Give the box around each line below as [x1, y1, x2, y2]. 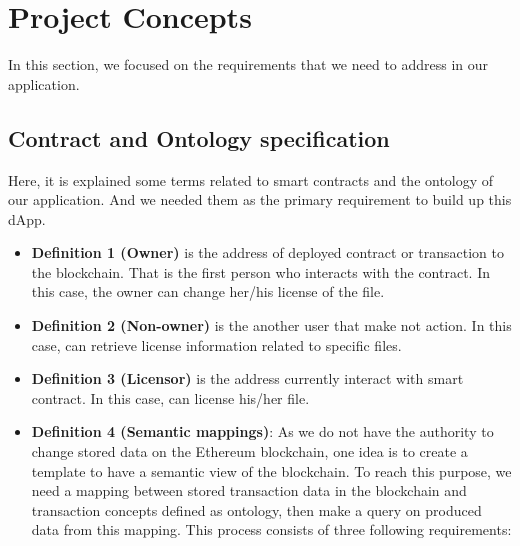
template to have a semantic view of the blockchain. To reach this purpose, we [31, 460, 512, 481]
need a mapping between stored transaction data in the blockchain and [31, 480, 467, 501]
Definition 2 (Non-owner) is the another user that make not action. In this [31, 315, 512, 336]
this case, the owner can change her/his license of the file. [31, 281, 385, 302]
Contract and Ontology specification [8, 122, 390, 153]
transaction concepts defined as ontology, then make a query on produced [31, 499, 482, 520]
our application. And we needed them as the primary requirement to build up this [8, 189, 512, 210]
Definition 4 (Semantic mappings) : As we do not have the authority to [31, 421, 494, 442]
